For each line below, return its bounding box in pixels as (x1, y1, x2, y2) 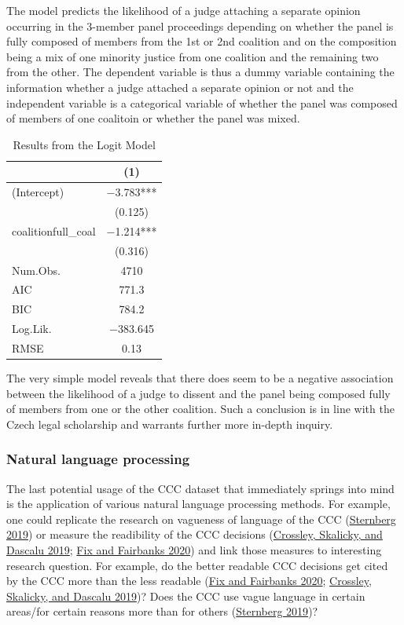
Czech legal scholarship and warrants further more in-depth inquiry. (6, 415, 333, 432)
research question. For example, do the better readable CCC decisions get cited (6, 557, 388, 573)
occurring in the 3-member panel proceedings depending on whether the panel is (6, 17, 394, 34)
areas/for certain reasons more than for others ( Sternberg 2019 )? (6, 603, 318, 620)
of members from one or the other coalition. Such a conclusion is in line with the (6, 400, 395, 417)
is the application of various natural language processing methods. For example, (6, 495, 391, 512)
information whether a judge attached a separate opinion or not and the (6, 79, 354, 95)
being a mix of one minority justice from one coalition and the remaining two (6, 48, 379, 64)
